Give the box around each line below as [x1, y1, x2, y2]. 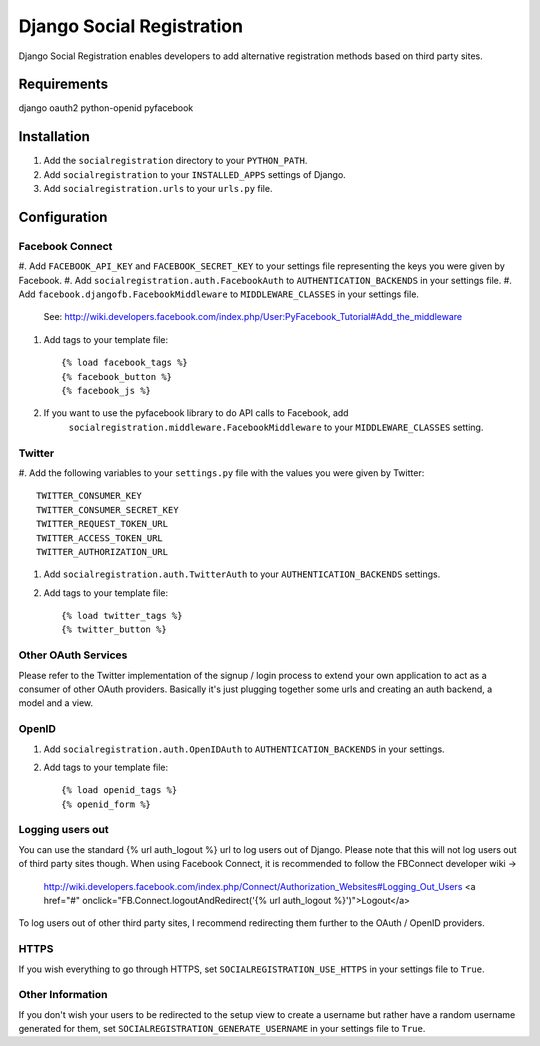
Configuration [18, 208, 108, 225]
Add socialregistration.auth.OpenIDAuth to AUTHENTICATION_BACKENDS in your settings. [43, 743, 445, 755]
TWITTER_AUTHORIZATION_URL [36, 546, 169, 557]
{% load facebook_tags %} [61, 357, 189, 369]
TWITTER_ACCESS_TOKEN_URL [36, 532, 164, 544]
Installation [18, 128, 90, 145]
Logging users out [18, 823, 109, 837]
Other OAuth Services [18, 648, 128, 662]
